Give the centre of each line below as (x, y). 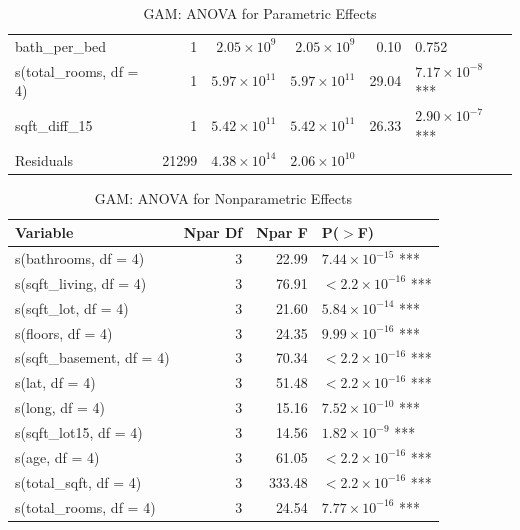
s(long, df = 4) (60, 407)
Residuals (44, 159)
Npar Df (213, 232)
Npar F (282, 232)
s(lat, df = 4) (55, 382)
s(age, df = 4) (57, 456)
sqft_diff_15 (54, 124)
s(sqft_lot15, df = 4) (79, 432)
